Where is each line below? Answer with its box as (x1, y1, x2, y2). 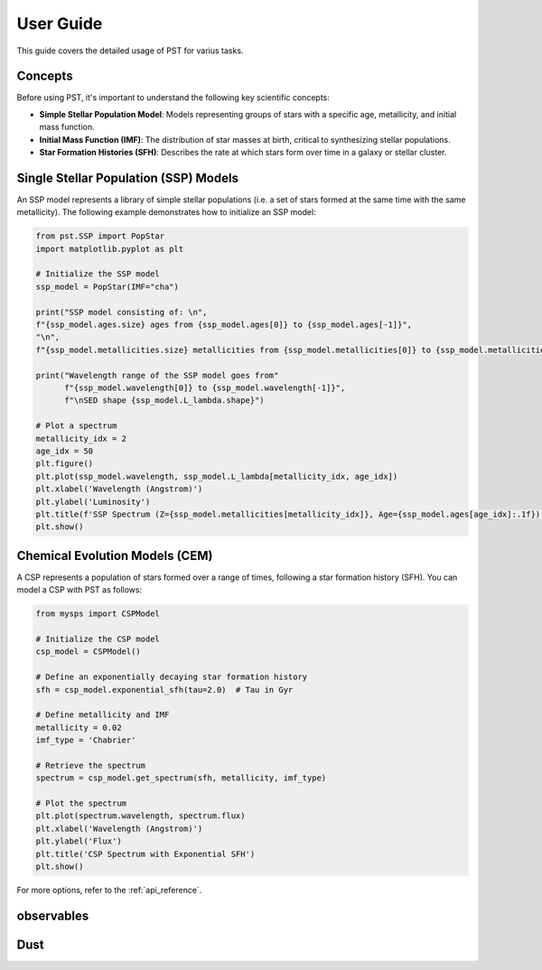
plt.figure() (35, 459, 94, 469)
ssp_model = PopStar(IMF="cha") (35, 281, 180, 292)
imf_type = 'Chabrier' (35, 735, 136, 745)
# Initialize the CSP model (35, 633, 160, 644)
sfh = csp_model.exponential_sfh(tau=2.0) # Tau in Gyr (35, 685, 294, 695)
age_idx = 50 (35, 445, 94, 456)
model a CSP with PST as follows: (16, 584, 143, 595)
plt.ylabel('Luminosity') (35, 497, 151, 507)
